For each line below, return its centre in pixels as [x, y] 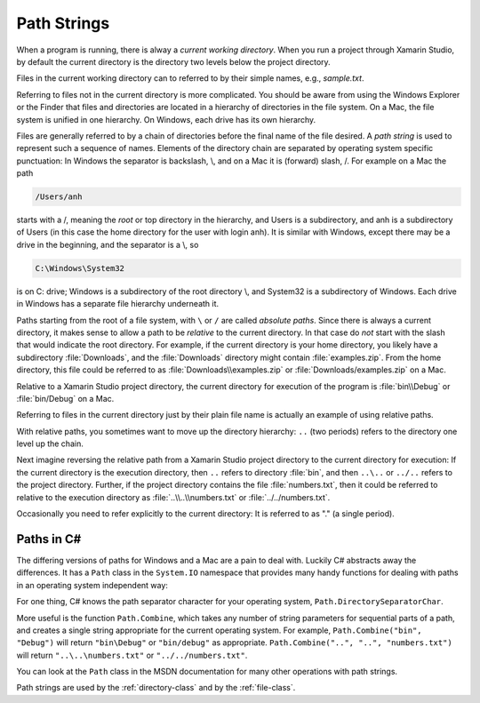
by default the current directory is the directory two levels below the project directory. [173, 61]
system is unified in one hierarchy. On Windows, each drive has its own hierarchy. [166, 119]
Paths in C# [49, 539]
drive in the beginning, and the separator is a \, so [108, 244]
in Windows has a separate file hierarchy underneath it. [118, 304]
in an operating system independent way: [92, 585]
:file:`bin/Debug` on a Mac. [65, 398]
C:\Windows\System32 [80, 268]
